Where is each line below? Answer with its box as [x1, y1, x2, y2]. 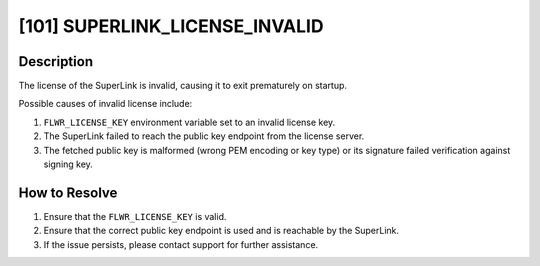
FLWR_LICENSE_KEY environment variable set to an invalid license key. [43, 116, 336, 128]
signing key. [43, 158, 94, 170]
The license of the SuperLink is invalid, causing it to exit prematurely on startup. [18, 80, 348, 92]
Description [18, 53, 94, 70]
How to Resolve [18, 184, 118, 201]
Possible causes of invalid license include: [18, 98, 193, 110]
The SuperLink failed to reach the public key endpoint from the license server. [43, 130, 365, 142]
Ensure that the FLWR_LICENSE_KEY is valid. [43, 210, 227, 222]
